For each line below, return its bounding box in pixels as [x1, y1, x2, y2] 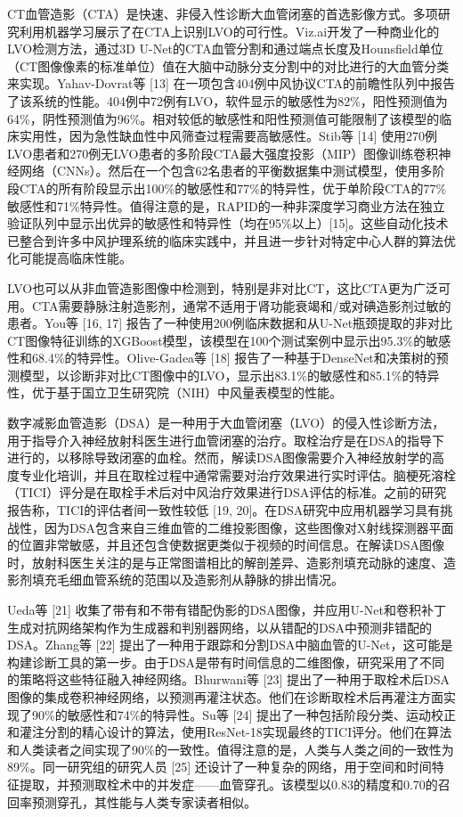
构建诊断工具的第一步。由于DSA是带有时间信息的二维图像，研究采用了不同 [7, 652, 444, 671]
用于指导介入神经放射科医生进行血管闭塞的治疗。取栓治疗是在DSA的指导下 [7, 430, 444, 449]
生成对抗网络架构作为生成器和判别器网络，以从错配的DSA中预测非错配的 [7, 617, 432, 636]
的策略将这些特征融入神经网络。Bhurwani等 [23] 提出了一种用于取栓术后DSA [7, 670, 451, 689]
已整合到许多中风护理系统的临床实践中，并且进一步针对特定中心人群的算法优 [7, 231, 456, 249]
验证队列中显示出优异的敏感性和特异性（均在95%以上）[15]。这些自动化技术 [7, 214, 449, 233]
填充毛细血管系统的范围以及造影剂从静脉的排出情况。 [31, 570, 344, 589]
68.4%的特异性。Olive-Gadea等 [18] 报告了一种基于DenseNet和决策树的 [31, 348, 436, 367]
